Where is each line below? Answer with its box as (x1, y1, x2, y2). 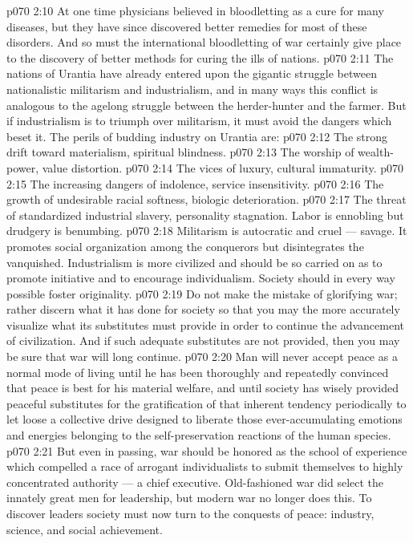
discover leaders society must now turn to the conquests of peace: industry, (6, 505, 375, 521)
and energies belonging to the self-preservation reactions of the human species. (6, 427, 391, 444)
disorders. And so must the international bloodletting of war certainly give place (6, 34, 402, 51)
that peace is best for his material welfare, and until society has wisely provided (6, 379, 399, 396)
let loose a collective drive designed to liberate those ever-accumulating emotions (6, 411, 403, 428)
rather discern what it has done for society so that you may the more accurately (6, 301, 400, 318)
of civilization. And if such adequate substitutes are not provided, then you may (6, 332, 400, 349)
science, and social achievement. (6, 521, 163, 537)
